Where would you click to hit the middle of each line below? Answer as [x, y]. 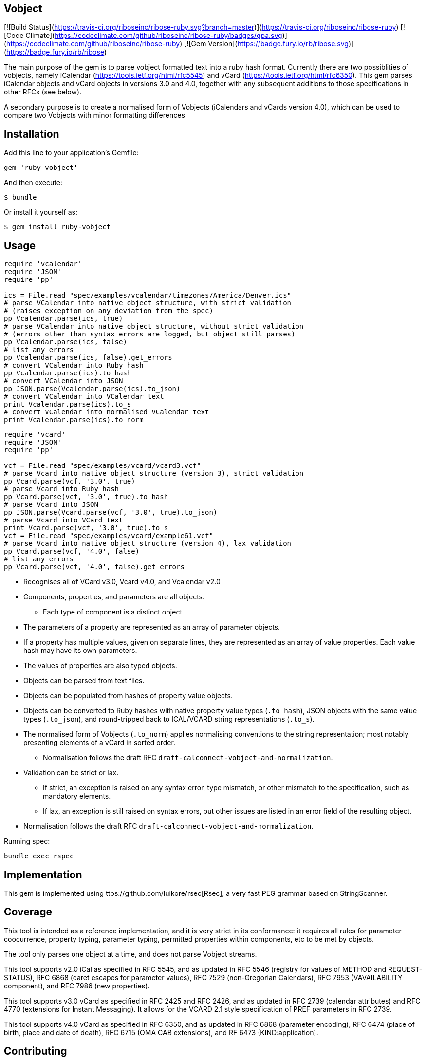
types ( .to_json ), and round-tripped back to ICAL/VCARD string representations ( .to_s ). [169, 719]
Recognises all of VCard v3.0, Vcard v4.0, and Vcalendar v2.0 [122, 582]
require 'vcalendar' [43, 264]
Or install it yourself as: [41, 212]
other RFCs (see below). [43, 92]
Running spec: [27, 841]
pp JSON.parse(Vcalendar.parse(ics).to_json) [92, 389]
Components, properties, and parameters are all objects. [114, 597]
